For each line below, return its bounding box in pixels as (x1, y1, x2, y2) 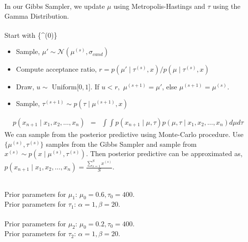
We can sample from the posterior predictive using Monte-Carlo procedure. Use (4, 129, 244, 139)
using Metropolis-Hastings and (113, 1, 205, 11)
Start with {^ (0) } (4, 29, 57, 40)
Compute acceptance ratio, (16, 64, 97, 74)
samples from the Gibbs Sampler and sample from (46, 138, 197, 149)
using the (213, 1, 241, 11)
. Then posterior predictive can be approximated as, (86, 148, 243, 159)
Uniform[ (52, 81, 79, 92)
